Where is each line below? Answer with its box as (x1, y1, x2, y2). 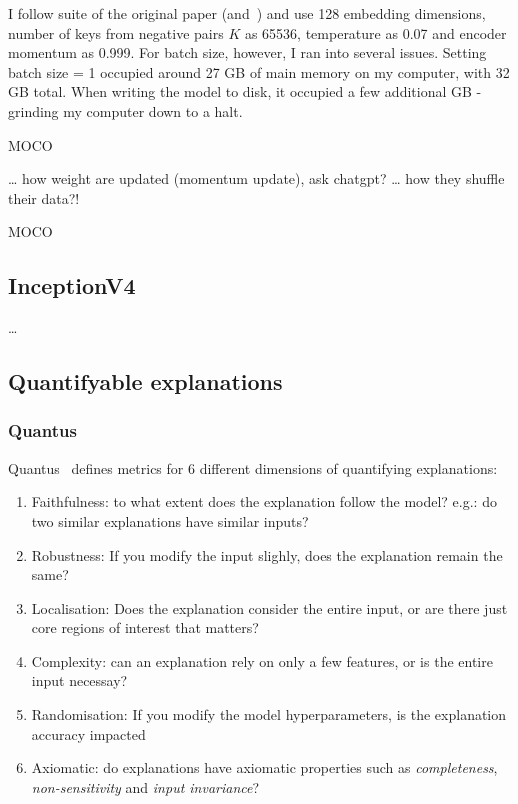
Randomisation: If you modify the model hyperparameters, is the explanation (31, 704, 507, 725)
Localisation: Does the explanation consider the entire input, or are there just (31, 597, 508, 618)
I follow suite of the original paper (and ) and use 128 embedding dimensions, (8, 3, 486, 23)
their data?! (8, 187, 80, 208)
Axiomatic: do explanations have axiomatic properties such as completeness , (31, 757, 498, 778)
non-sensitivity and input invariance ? (31, 776, 260, 797)
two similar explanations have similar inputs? (31, 510, 309, 531)
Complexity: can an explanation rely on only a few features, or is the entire (31, 650, 493, 671)
